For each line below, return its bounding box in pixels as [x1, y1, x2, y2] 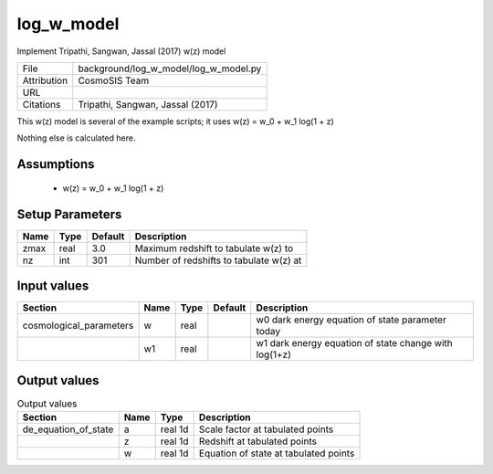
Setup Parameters [16, 206, 122, 222]
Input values [16, 279, 89, 294]
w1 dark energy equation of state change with [256, 337, 453, 350]
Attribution [22, 74, 68, 87]
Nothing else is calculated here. [16, 132, 136, 143]
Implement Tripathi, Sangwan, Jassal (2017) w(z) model [16, 46, 226, 57]
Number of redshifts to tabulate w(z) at [134, 254, 302, 267]
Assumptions [16, 156, 95, 173]
